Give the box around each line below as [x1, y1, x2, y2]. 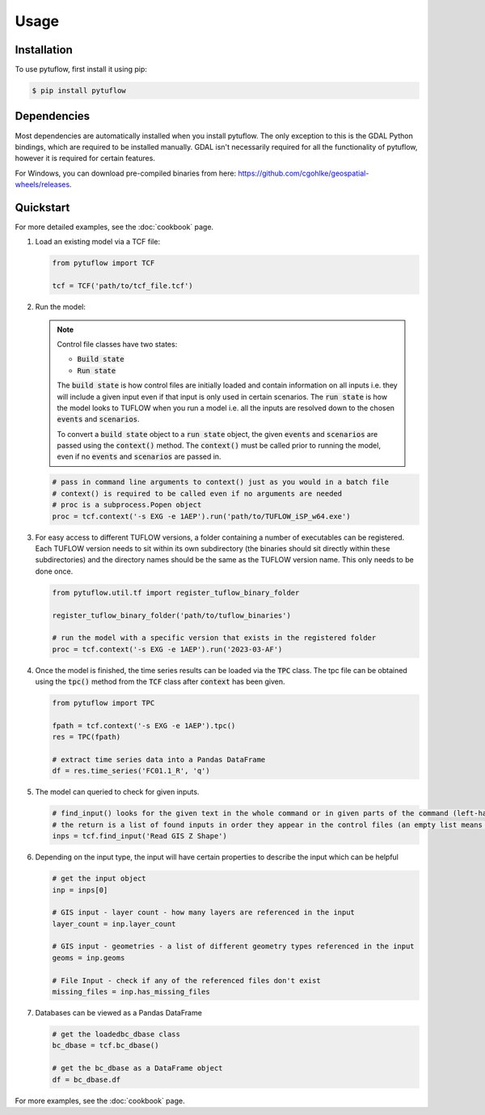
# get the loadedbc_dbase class [52, 1030, 181, 1039]
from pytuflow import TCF [52, 259, 155, 268]
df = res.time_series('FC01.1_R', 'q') [52, 766, 210, 776]
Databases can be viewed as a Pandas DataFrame [35, 1008, 202, 1018]
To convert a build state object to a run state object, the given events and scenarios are [57, 429, 378, 439]
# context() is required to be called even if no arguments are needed [52, 489, 343, 498]
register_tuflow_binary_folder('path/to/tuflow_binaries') [52, 611, 291, 620]
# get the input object [52, 874, 147, 884]
